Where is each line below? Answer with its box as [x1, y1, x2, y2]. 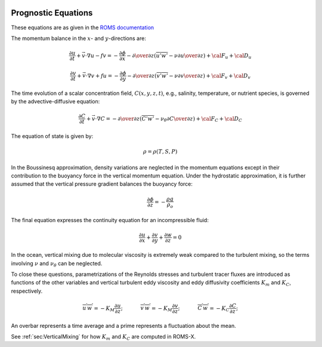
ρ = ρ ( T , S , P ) [143, 148, 178, 155]
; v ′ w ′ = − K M [120, 303, 172, 313]
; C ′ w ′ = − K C [178, 303, 230, 313]
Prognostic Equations [11, 8, 93, 18]
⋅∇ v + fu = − [85, 72, 119, 79]
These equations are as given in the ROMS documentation [11, 24, 154, 31]
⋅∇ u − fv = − [85, 52, 119, 59]
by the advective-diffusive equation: [11, 98, 100, 105]
